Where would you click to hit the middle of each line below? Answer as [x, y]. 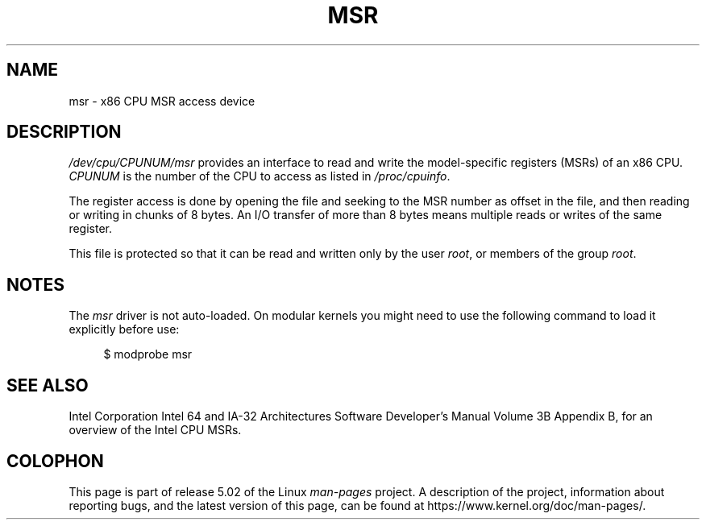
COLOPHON [55, 461]
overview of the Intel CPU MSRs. [155, 430]
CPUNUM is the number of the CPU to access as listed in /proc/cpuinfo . [260, 176]
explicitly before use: [124, 329]
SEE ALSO [48, 385]
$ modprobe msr [148, 354]
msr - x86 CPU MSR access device [162, 101]
